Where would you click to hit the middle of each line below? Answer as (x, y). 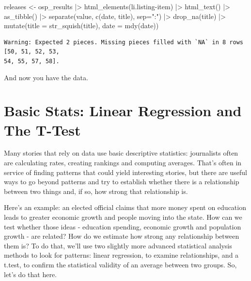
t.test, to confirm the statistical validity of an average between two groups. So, (120, 264)
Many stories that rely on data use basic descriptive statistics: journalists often (121, 153)
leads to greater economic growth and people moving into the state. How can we (123, 217)
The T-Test (42, 130)
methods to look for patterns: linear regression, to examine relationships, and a (121, 255)
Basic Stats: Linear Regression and (123, 111)
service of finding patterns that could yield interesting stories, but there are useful (125, 172)
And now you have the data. (46, 77)
